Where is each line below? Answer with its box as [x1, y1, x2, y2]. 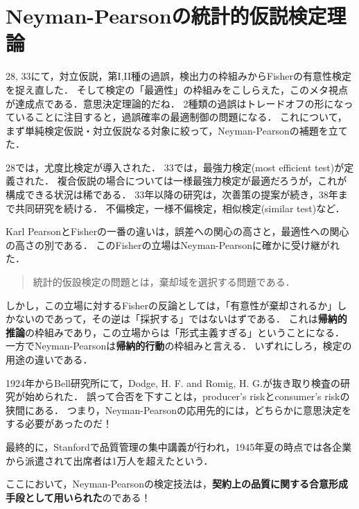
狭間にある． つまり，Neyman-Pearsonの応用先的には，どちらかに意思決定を [6, 402, 352, 417]
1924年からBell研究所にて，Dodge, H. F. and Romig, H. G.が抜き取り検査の [6, 375, 340, 390]
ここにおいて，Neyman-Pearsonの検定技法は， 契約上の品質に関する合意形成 [6, 476, 348, 491]
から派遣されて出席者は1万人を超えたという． [6, 453, 213, 467]
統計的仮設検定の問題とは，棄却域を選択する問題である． [33, 275, 295, 289]
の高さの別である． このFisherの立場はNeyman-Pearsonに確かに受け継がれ [6, 237, 340, 252]
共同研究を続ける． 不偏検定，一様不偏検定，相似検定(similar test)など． [15, 200, 345, 215]
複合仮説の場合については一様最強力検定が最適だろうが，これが [57, 173, 347, 188]
